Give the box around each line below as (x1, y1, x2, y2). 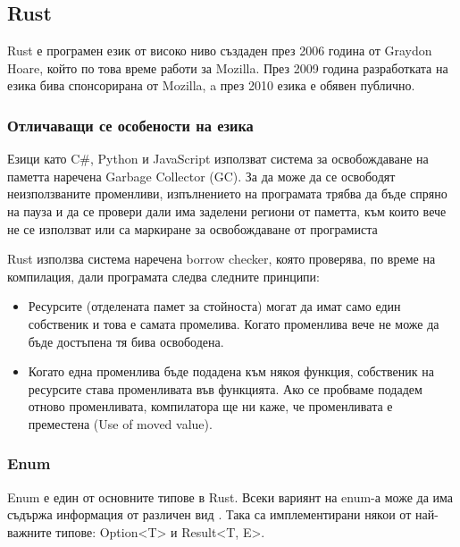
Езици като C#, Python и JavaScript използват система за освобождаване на (7, 149, 429, 168)
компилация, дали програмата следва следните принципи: (7, 266, 320, 285)
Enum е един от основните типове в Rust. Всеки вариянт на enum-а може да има (7, 487, 453, 506)
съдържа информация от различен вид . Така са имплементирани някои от (7, 505, 412, 524)
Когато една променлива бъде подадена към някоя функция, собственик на (28, 362, 434, 381)
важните (7, 522, 52, 541)
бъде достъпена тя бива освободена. (28, 332, 224, 350)
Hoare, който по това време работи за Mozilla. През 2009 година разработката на (7, 58, 448, 77)
